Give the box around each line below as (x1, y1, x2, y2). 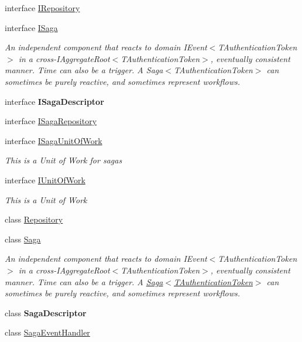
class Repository (5, 213, 63, 225)
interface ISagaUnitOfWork (5, 134, 102, 146)
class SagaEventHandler (5, 326, 90, 338)
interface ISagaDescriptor (5, 95, 104, 107)
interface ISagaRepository (5, 115, 97, 127)
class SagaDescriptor (5, 306, 87, 319)
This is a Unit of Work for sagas (5, 154, 122, 166)
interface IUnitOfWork (5, 173, 85, 186)
